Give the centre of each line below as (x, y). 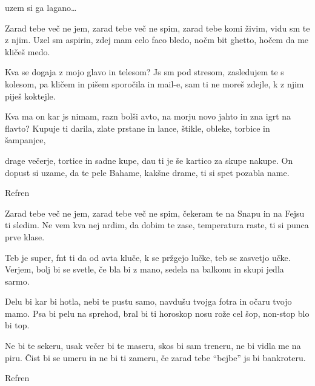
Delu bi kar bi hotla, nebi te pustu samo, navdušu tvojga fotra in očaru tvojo (148, 301)
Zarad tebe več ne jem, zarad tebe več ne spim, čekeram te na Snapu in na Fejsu (155, 213)
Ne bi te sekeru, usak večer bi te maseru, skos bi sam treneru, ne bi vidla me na (153, 346)
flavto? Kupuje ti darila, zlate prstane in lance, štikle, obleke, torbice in (138, 128)
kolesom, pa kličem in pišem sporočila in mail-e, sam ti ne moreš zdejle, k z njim (154, 83)
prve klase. (25, 236)
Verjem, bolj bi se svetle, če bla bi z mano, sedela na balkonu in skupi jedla (144, 269)
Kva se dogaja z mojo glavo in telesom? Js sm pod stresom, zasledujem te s (144, 72)
